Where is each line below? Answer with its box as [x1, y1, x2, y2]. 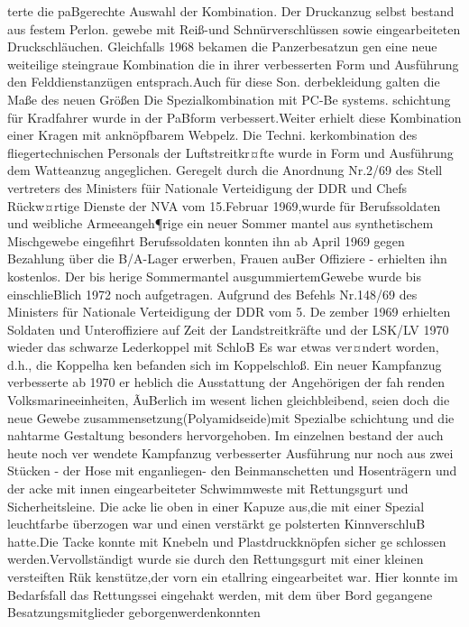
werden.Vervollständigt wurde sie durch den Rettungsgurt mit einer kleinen [7, 549, 424, 568]
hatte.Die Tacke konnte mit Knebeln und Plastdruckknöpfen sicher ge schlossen [7, 531, 446, 550]
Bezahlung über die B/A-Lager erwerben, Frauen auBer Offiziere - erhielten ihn [7, 249, 447, 268]
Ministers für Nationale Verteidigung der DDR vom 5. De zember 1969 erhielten [7, 302, 451, 321]
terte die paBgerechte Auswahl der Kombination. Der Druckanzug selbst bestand [7, 2, 455, 20]
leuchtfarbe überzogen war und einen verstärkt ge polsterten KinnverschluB [7, 514, 426, 533]
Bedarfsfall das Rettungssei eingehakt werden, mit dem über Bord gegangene [7, 585, 433, 604]
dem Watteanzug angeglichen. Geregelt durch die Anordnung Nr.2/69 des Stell [7, 161, 443, 180]
